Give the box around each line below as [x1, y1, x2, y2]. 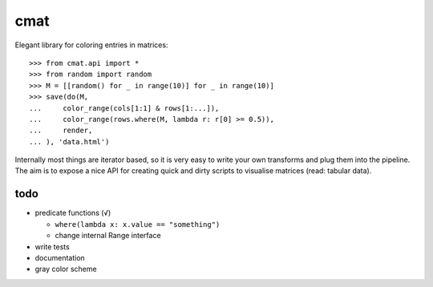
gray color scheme [34, 265, 97, 274]
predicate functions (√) [34, 208, 111, 218]
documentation [34, 253, 86, 262]
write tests [34, 241, 70, 252]
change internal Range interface [55, 231, 161, 241]
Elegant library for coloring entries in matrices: [14, 40, 168, 50]
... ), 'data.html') [29, 137, 110, 146]
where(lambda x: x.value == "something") [55, 220, 221, 228]
